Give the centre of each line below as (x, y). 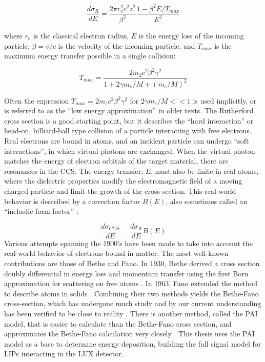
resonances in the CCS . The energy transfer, (74, 170)
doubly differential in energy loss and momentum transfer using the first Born (126, 273)
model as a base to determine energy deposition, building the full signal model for (133, 343)
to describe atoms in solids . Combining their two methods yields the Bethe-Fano (131, 293)
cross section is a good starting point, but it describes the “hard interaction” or (129, 120)
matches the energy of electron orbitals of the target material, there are (116, 161)
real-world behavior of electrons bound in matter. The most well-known (116, 253)
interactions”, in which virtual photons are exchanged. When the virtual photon (130, 150)
